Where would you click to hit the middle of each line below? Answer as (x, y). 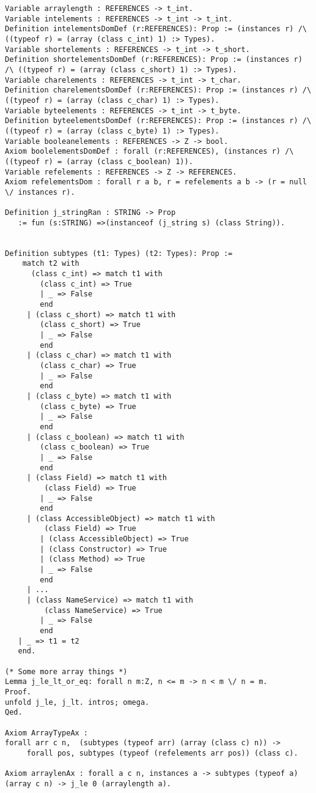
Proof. (18, 692)
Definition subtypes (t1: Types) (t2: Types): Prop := (119, 253)
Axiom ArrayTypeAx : (47, 733)
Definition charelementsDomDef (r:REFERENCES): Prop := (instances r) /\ (158, 90)
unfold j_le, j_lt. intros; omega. (77, 702)
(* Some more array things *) (66, 671)
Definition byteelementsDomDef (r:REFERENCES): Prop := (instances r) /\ (158, 121)
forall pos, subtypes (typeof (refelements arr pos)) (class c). (162, 753)
